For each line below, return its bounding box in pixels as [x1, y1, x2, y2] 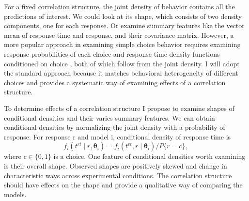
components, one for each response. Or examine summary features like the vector [4, 20, 245, 31]
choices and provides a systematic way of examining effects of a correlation [4, 77, 226, 87]
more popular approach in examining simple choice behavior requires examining [4, 39, 241, 49]
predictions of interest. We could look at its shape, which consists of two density [4, 11, 242, 21]
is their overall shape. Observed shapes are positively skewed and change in [4, 160, 227, 170]
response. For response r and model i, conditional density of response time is [4, 131, 231, 141]
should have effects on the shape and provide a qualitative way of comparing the [4, 180, 243, 190]
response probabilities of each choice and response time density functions [4, 48, 220, 59]
